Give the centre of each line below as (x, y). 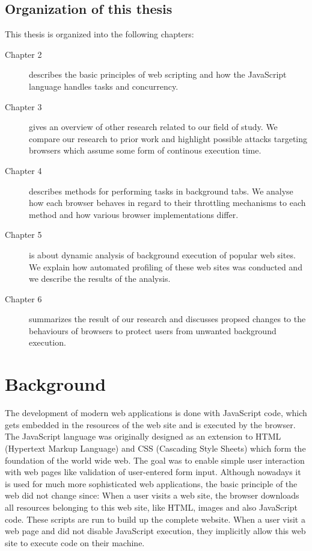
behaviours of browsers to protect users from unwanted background (153, 330)
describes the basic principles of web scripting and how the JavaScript (158, 74)
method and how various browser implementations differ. (134, 214)
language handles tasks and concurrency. (104, 86)
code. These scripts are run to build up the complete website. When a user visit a (155, 519)
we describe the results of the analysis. (100, 279)
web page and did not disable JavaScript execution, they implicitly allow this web (155, 531)
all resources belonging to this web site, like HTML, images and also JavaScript (151, 507)
